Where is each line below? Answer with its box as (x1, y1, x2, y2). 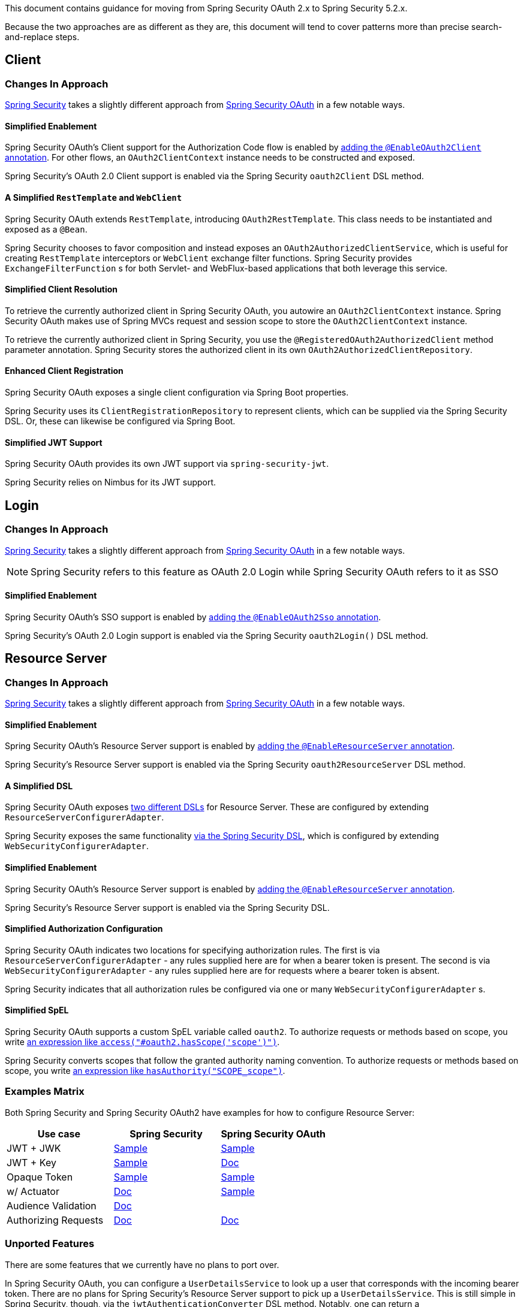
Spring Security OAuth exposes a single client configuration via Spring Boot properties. (5, 387, 349, 398)
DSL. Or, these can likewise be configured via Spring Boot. (5, 416, 236, 427)
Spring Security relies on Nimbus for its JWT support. (5, 477, 216, 488)
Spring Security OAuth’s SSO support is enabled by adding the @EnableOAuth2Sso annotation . (5, 611, 381, 622)
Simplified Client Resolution (5, 284, 118, 295)
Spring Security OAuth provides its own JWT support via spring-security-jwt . (5, 458, 329, 469)
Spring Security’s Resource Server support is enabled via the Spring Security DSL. (5, 902, 330, 913)
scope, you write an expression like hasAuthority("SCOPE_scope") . (5, 1065, 285, 1076)
